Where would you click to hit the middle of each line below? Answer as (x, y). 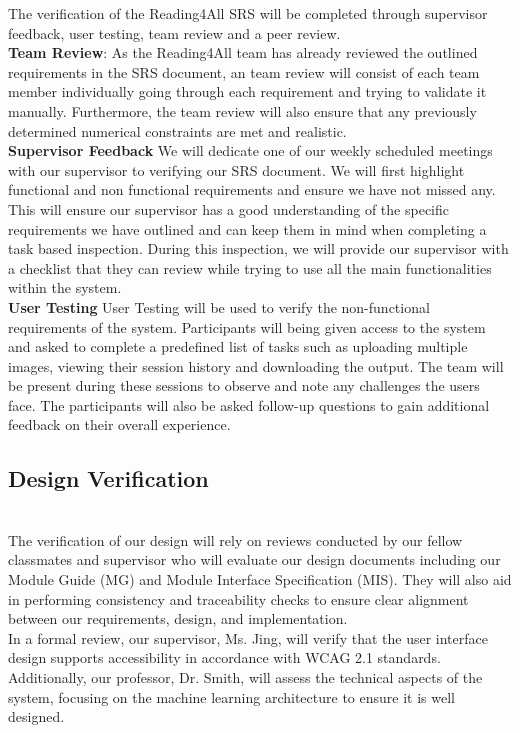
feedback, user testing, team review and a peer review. (174, 32)
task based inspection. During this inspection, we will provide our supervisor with (258, 248)
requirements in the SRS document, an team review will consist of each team (244, 71)
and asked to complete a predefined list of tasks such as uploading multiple (238, 346)
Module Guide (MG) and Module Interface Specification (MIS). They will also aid (260, 579)
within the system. (65, 287)
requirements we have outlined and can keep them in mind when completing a (247, 228)
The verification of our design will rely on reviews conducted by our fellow (235, 539)
